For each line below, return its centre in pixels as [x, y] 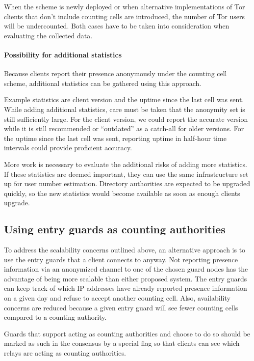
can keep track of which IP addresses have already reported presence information [126, 288]
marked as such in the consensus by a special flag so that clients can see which [122, 343]
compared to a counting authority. [55, 317]
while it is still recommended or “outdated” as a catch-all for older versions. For [124, 128]
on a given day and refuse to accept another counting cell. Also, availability [117, 298]
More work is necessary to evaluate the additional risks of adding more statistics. [126, 164]
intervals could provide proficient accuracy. [68, 148]
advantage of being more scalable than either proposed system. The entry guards [126, 278]
